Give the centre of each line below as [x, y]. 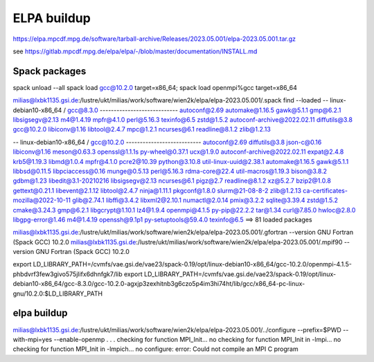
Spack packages [50, 71]
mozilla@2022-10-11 [42, 200]
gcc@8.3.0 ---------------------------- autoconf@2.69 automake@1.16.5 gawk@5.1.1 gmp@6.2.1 [204, 110]
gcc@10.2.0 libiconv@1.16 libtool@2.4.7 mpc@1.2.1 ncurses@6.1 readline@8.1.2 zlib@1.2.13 [142, 129]
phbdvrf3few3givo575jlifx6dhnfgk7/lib [68, 274]
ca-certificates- [325, 190]
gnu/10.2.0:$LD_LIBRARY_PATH [58, 293]
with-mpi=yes [33, 339]
